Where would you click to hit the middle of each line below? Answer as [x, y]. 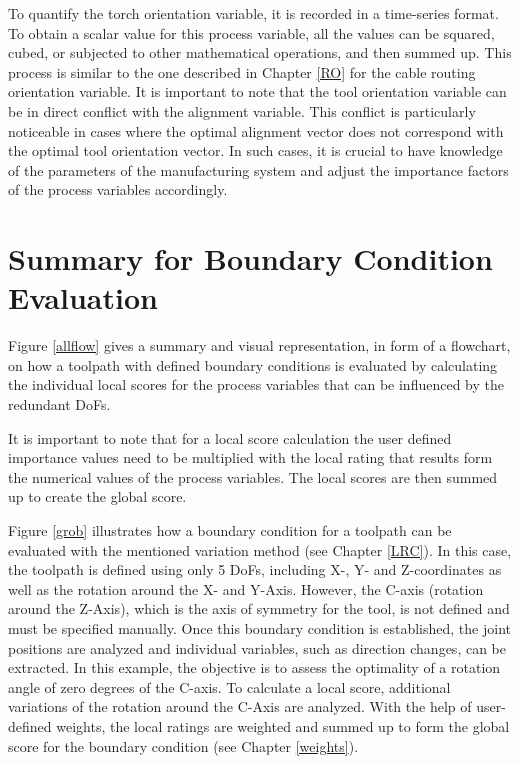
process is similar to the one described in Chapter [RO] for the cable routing [242, 71]
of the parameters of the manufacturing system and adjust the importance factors [258, 169]
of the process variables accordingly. [118, 189]
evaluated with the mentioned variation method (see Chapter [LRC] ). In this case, [260, 549]
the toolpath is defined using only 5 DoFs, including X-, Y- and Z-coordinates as [255, 569]
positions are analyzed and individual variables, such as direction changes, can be [257, 647]
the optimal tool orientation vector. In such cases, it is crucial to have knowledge [255, 150]
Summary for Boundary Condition [250, 258]
